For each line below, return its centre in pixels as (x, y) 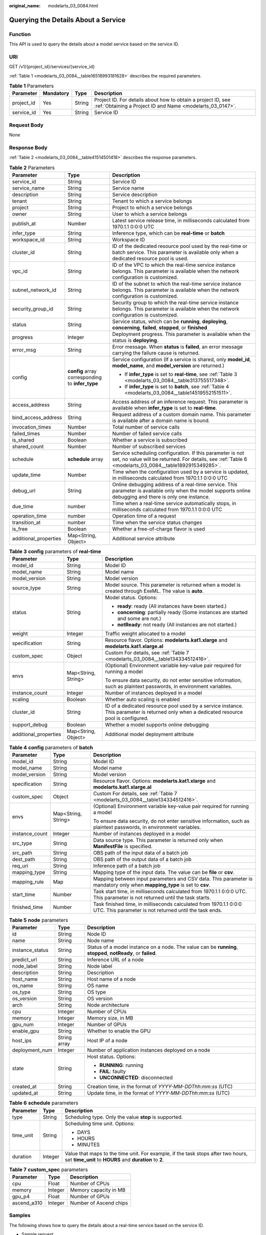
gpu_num (23, 1025)
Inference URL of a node (115, 960)
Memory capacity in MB (98, 1190)
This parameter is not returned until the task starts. (152, 898)
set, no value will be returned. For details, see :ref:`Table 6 (180, 459)
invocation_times (32, 427)
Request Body (26, 125)
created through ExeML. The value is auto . (154, 591)
